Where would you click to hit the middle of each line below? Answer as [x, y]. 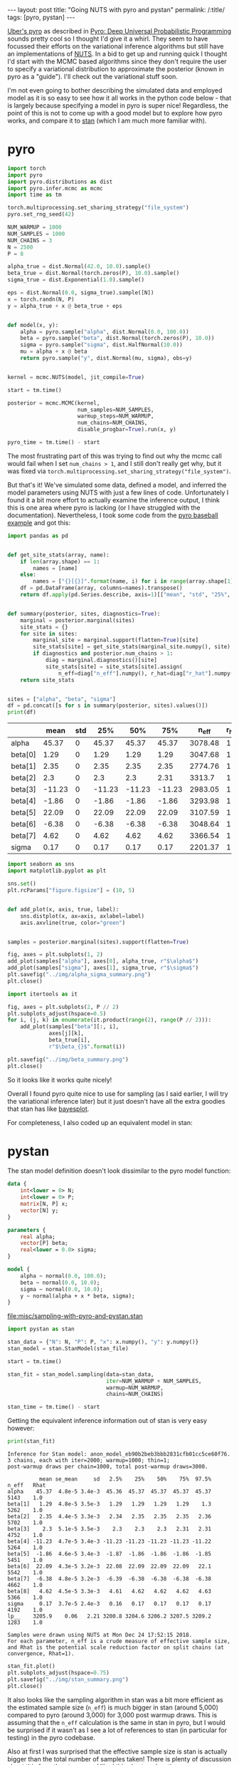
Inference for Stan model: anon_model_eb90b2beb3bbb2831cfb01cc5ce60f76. [119, 1454]
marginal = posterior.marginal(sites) [78, 620]
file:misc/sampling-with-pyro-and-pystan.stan [75, 1316]
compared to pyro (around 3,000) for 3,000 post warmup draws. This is [112, 1714]
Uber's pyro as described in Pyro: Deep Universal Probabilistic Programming [119, 31]
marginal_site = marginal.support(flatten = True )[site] [116, 640]
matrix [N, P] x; [44, 1204]
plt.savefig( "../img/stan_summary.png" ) [68, 1679]
